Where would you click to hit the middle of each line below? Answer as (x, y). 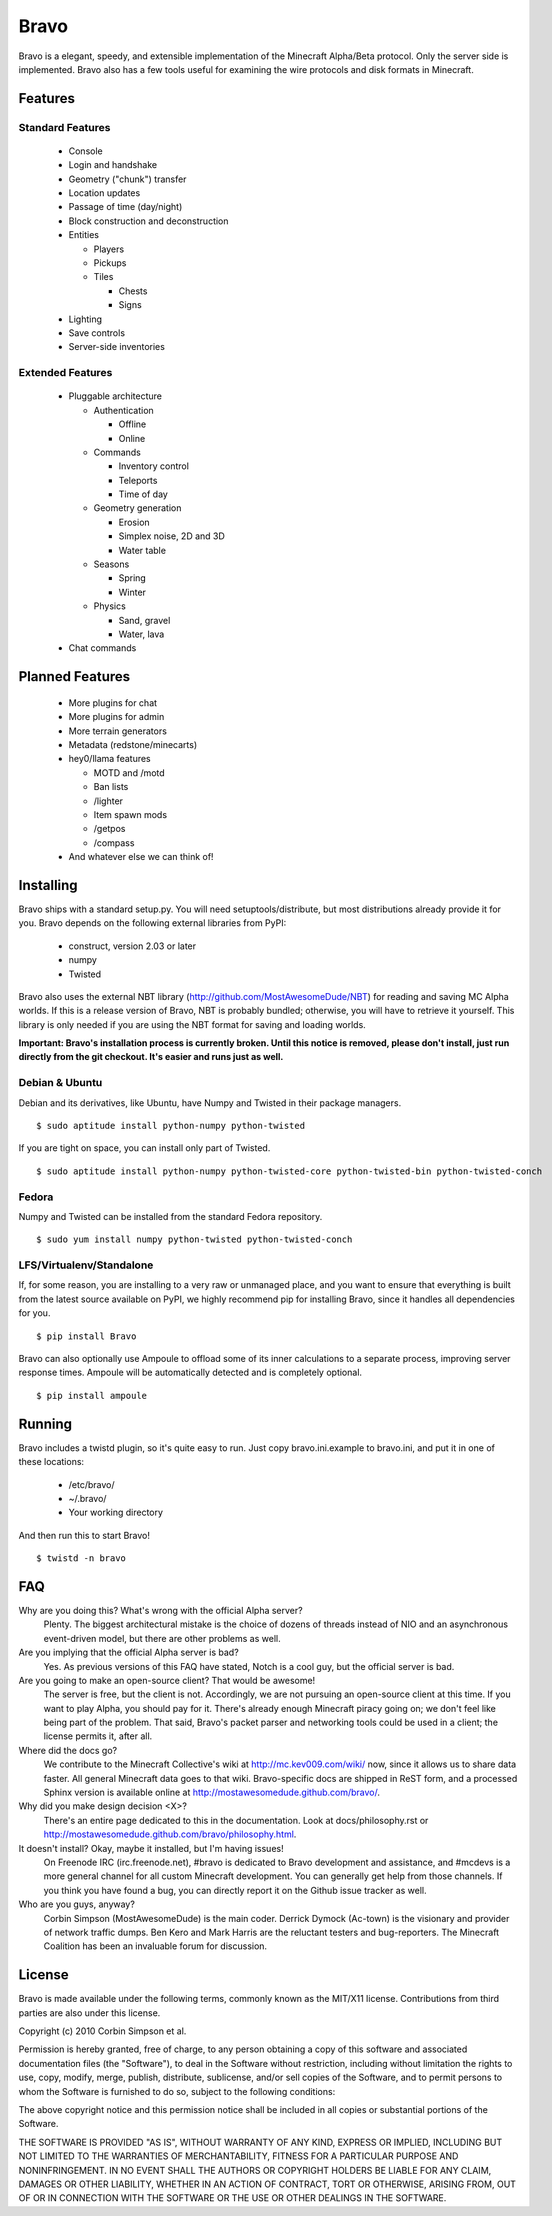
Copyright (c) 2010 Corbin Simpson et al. (102, 2031)
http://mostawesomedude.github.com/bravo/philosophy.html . (170, 1834)
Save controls (96, 332)
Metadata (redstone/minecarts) (133, 744)
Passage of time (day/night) (125, 207)
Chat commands (102, 648)
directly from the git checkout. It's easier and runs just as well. (151, 1057)
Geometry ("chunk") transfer (127, 179)
